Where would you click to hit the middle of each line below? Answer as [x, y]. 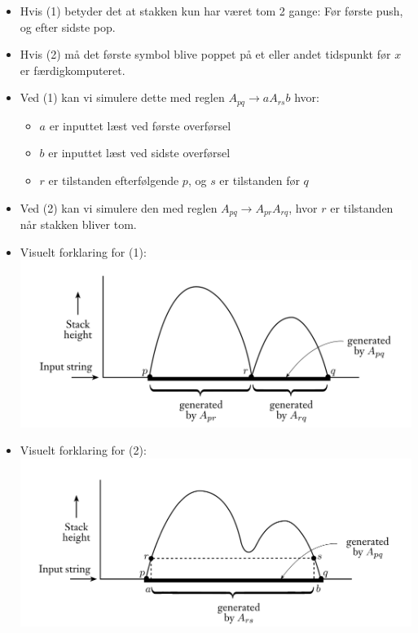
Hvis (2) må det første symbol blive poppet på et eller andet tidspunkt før [205, 54]
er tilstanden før [260, 180]
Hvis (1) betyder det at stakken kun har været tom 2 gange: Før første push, [211, 11]
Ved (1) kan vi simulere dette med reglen [122, 97]
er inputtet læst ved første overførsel [140, 125]
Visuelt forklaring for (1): [83, 251]
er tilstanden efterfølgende [114, 180]
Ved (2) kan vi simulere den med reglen [119, 207]
